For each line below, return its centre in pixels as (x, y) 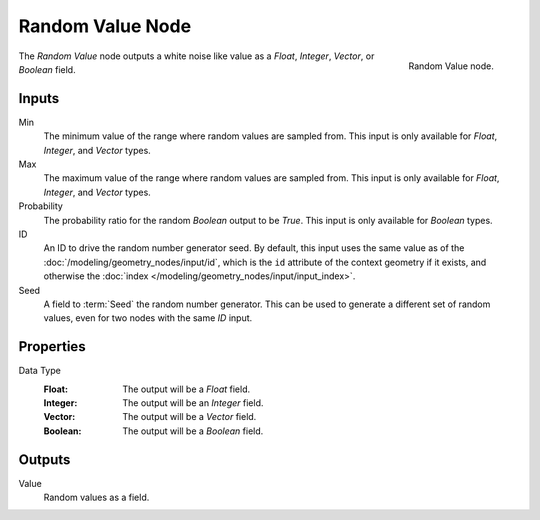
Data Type (40, 371)
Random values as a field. (96, 497)
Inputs (39, 98)
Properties (52, 346)
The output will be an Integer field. (193, 403)
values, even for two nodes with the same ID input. (148, 318)
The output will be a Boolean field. (193, 431)
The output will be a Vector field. (189, 417)
